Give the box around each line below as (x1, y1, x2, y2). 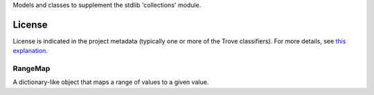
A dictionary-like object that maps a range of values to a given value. (12, 78, 209, 86)
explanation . (12, 47, 48, 55)
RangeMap (12, 64, 51, 74)
